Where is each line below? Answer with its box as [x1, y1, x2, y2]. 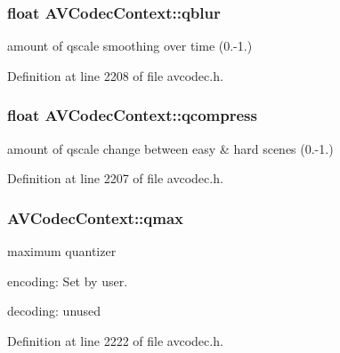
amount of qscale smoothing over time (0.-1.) [7, 36, 253, 55]
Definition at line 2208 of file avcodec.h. [7, 66, 223, 84]
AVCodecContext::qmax [7, 206, 183, 229]
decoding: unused [7, 301, 101, 320]
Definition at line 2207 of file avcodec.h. [7, 169, 223, 188]
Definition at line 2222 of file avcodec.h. [7, 331, 223, 349]
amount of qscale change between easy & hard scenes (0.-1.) [7, 139, 334, 157]
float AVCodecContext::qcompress [7, 104, 257, 126]
